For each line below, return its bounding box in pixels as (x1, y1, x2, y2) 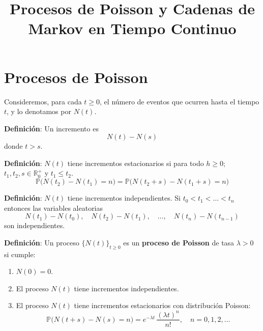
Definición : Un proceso (4, 237, 79, 247)
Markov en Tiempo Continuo (28, 18, 237, 39)
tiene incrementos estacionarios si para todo (67, 157, 204, 168)
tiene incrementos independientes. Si (67, 192, 181, 203)
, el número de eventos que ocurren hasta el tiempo (100, 96, 259, 106)
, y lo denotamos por (7, 106, 71, 117)
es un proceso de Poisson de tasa (123, 237, 235, 247)
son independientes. (4, 220, 65, 231)
